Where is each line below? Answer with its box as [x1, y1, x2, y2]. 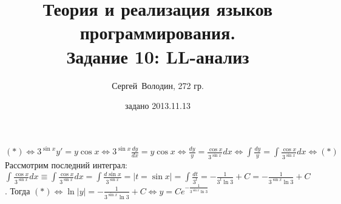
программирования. [79, 20, 236, 45]
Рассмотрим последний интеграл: [5, 159, 128, 171]
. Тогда [5, 184, 30, 197]
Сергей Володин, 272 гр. [112, 79, 204, 91]
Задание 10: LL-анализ [66, 44, 249, 68]
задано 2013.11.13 [124, 99, 191, 112]
